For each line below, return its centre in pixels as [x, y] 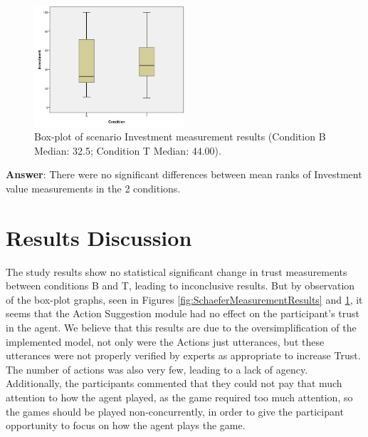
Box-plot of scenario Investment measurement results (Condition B [180, 137]
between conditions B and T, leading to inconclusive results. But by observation [180, 286]
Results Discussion [99, 237]
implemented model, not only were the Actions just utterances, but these [165, 341]
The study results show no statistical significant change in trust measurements [177, 271]
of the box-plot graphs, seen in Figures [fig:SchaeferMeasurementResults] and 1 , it [184, 299]
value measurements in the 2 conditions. [93, 188]
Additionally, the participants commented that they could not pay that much [174, 383]
